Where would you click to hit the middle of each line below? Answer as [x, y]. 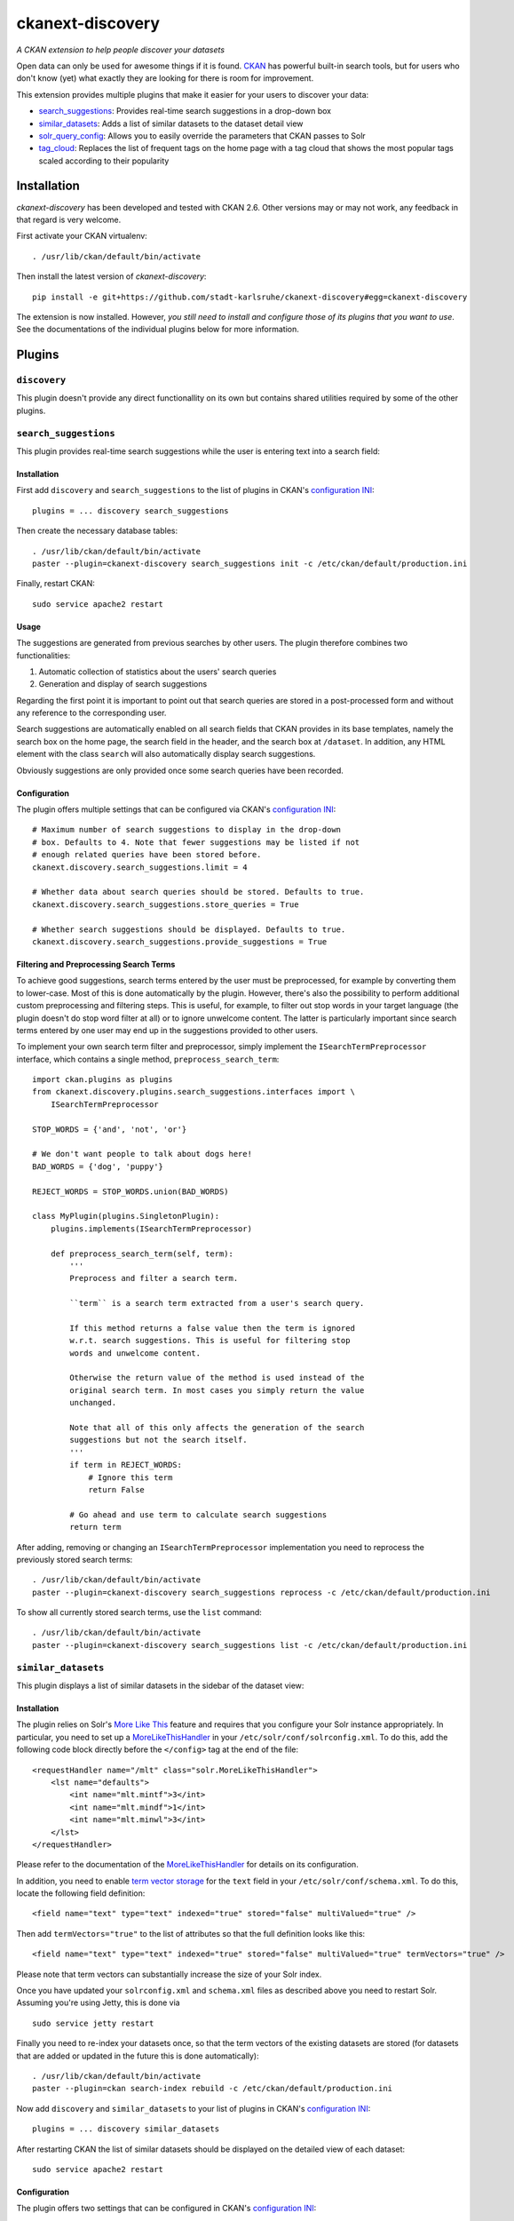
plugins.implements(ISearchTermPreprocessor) [151, 1229]
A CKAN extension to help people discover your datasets [121, 50]
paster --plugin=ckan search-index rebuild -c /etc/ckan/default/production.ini [213, 2089]
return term [95, 1527]
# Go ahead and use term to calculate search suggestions [198, 1514]
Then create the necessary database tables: [97, 531]
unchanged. [93, 1403]
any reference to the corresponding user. [91, 713]
